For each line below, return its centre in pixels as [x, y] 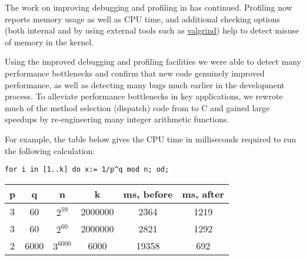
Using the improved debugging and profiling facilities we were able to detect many [153, 61]
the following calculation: [50, 150]
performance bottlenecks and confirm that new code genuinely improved [135, 73]
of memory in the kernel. [49, 41]
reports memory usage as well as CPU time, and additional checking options [142, 19]
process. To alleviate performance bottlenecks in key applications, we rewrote [144, 96]
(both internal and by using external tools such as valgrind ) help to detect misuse [152, 30]
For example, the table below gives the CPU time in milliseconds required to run [151, 139]
